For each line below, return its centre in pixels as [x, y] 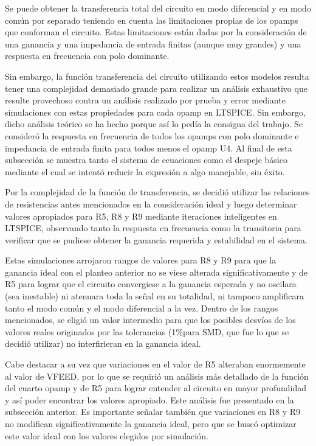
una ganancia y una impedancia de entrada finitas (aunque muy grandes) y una [153, 44]
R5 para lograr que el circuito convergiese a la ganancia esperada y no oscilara [151, 284]
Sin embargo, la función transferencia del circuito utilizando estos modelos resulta [157, 76]
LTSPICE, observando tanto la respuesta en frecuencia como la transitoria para [153, 228]
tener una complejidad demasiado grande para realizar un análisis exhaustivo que [156, 88]
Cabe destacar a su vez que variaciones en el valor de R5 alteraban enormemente [155, 364]
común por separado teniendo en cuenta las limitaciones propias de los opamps [152, 20]
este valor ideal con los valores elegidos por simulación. [107, 435]
